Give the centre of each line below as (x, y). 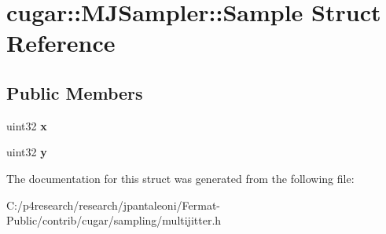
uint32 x (27, 125)
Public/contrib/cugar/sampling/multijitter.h (114, 220)
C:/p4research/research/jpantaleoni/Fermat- (113, 205)
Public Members (75, 92)
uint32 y (27, 152)
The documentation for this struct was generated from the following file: (180, 178)
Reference (61, 43)
